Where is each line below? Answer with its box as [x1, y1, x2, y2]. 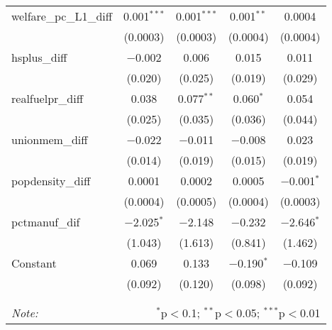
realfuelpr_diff [11, 90, 84, 106]
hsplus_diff [11, 49, 67, 65]
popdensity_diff [11, 172, 91, 189]
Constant [11, 255, 57, 271]
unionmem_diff [11, 131, 88, 148]
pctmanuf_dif [11, 214, 80, 230]
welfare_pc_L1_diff [11, 8, 113, 24]
